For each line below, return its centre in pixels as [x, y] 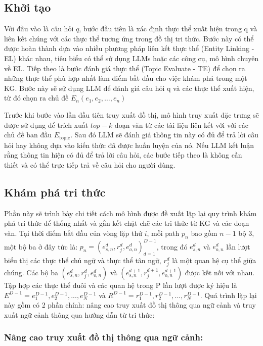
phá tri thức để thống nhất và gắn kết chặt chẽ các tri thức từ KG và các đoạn [127, 223]
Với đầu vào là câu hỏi [39, 29]
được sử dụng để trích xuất [46, 125]
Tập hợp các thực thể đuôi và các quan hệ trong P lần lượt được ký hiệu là [121, 285]
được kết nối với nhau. [220, 273]
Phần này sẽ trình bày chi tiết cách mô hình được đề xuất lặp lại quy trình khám [130, 213]
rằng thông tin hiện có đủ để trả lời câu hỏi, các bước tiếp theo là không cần [123, 155]
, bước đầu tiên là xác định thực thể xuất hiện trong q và [168, 29]
